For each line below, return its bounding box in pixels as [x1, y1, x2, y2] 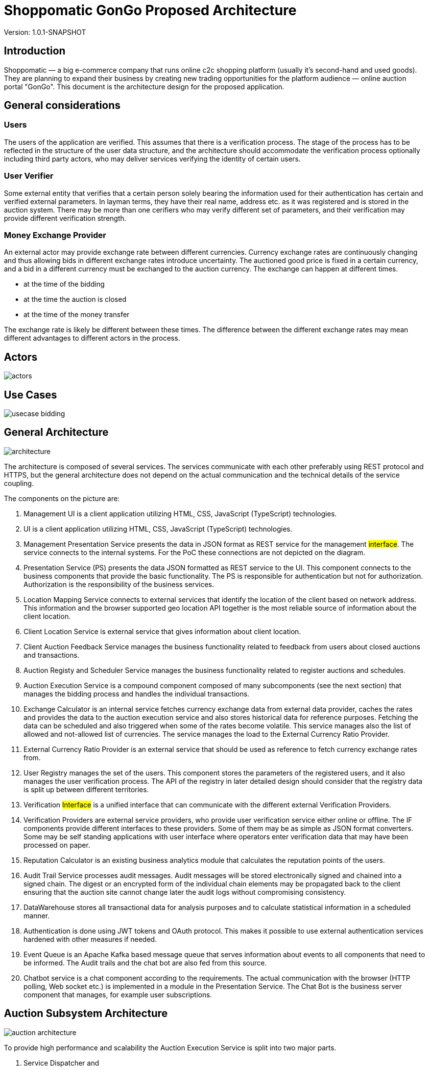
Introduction [4, 45, 66, 57]
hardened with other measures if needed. [24, 935, 157, 943]
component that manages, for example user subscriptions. [24, 990, 212, 999]
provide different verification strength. [4, 214, 126, 222]
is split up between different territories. [24, 785, 149, 794]
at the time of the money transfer [24, 310, 130, 319]
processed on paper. [24, 840, 90, 849]
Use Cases [4, 388, 57, 401]
